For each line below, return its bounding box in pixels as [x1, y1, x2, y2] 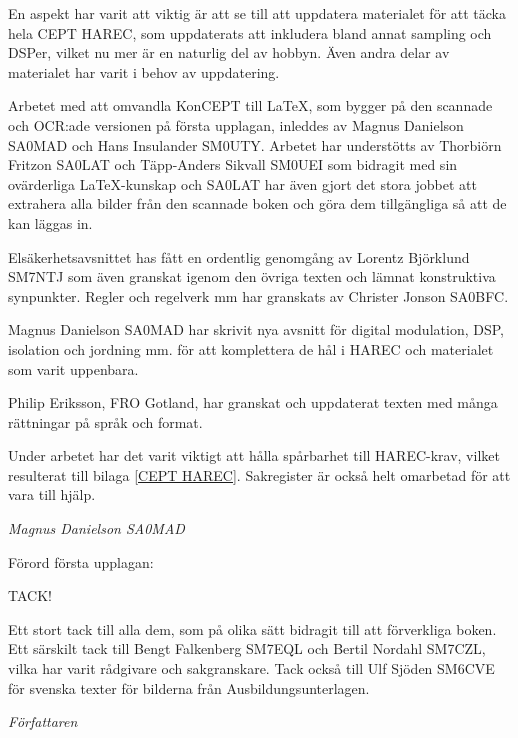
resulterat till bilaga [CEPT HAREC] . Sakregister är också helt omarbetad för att [8, 464, 511, 485]
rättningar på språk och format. [8, 411, 203, 432]
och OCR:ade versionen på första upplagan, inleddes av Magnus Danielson [8, 114, 464, 135]
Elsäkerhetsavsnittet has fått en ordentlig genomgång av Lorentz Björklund [8, 246, 470, 267]
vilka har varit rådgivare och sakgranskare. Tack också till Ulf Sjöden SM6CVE [8, 658, 495, 679]
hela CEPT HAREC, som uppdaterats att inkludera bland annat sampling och [8, 22, 492, 43]
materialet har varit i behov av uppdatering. [8, 61, 280, 82]
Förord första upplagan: [8, 551, 154, 572]
